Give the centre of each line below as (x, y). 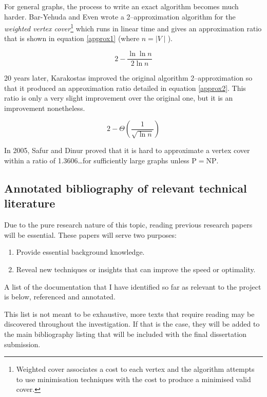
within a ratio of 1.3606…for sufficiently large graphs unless (97, 160)
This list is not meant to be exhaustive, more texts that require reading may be (129, 314)
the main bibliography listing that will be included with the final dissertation (126, 334)
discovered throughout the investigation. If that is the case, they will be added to (132, 324)
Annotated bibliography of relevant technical (126, 188)
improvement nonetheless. (45, 108)
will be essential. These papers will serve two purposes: (90, 234)
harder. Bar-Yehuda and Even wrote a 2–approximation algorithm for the (120, 16)
